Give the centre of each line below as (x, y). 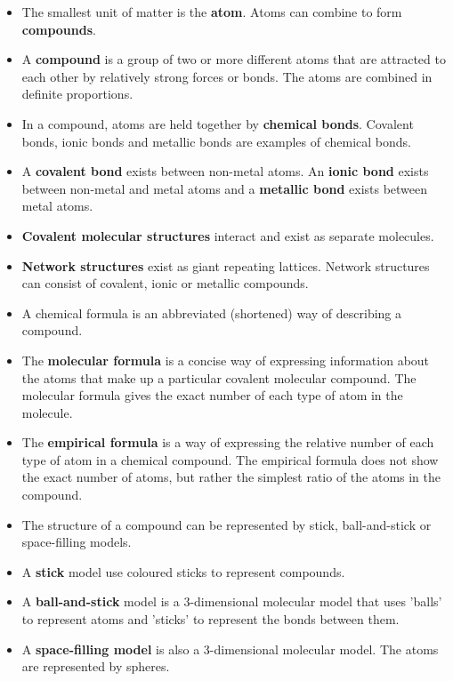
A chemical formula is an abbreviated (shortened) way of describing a (212, 312)
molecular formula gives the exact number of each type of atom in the (212, 395)
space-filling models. (77, 542)
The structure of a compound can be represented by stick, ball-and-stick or (226, 524)
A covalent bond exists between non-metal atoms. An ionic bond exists (225, 171)
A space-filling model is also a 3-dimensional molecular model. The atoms (230, 649)
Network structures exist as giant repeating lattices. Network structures (226, 265)
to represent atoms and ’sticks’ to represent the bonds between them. (210, 619)
